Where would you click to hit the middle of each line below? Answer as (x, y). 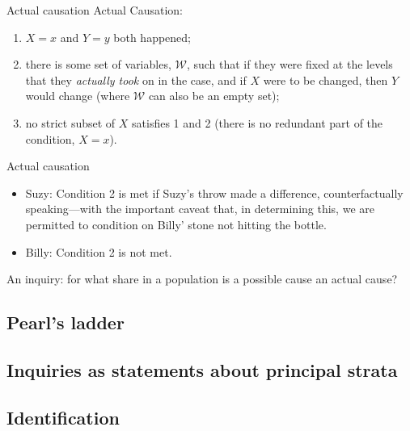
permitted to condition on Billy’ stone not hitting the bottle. (176, 224)
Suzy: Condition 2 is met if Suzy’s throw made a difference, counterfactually (214, 192)
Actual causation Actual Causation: (95, 10)
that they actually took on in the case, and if (136, 80)
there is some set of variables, (98, 64)
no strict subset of (70, 122)
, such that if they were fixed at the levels (290, 64)
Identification (63, 417)
